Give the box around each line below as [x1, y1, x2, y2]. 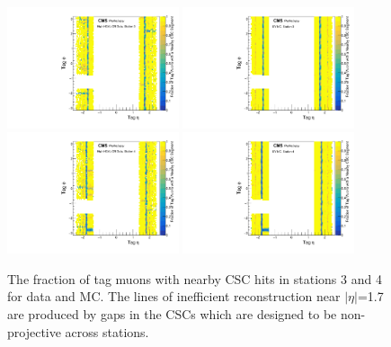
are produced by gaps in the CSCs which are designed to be [7, 305, 337, 324]
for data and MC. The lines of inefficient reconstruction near [7, 287, 341, 306]
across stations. [65, 322, 149, 341]
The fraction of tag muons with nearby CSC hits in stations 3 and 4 [7, 269, 382, 288]
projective [7, 322, 61, 341]
